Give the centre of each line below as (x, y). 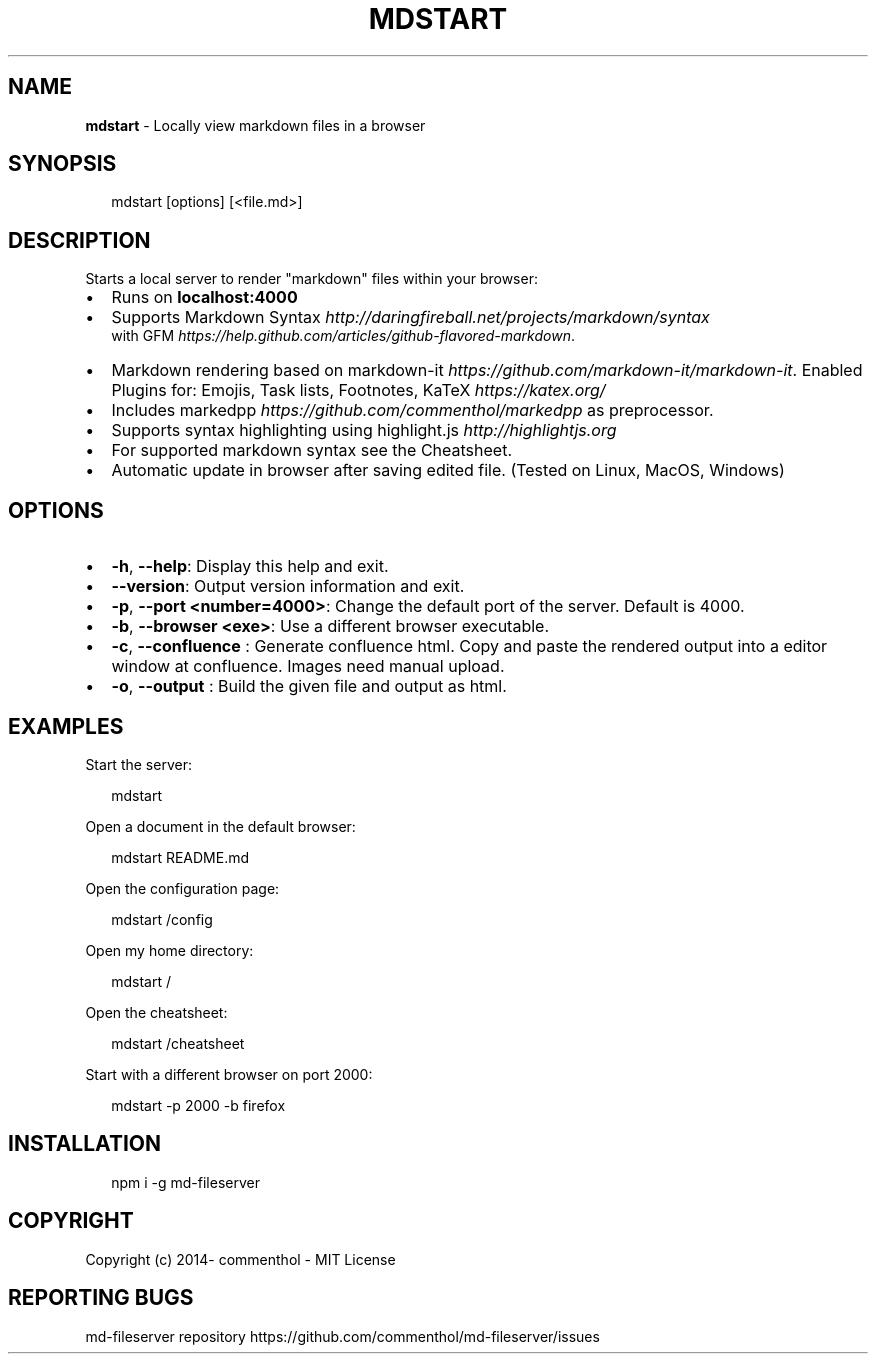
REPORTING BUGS (101, 1298)
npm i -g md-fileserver (185, 1182)
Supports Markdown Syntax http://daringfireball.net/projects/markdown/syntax (410, 317)
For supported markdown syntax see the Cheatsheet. (311, 450)
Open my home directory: (169, 950)
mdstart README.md (180, 857)
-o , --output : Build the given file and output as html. (309, 686)
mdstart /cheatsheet (178, 1043)
